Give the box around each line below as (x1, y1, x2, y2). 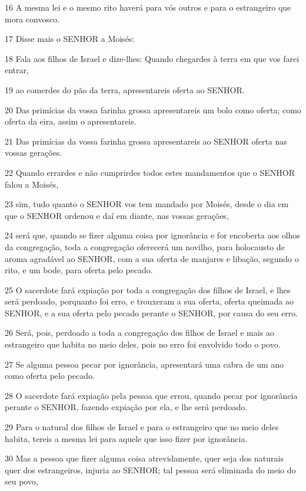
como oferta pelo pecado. (5, 369, 95, 382)
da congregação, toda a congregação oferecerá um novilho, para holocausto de (5, 240, 285, 253)
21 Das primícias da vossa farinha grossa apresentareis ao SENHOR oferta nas (5, 135, 287, 147)
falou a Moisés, (5, 178, 59, 190)
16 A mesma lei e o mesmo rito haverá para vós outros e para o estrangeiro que (5, 1, 291, 13)
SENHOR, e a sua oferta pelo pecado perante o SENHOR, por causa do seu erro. (5, 306, 298, 319)
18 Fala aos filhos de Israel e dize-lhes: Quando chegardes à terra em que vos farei (5, 52, 300, 64)
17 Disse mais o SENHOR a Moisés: (5, 32, 135, 45)
